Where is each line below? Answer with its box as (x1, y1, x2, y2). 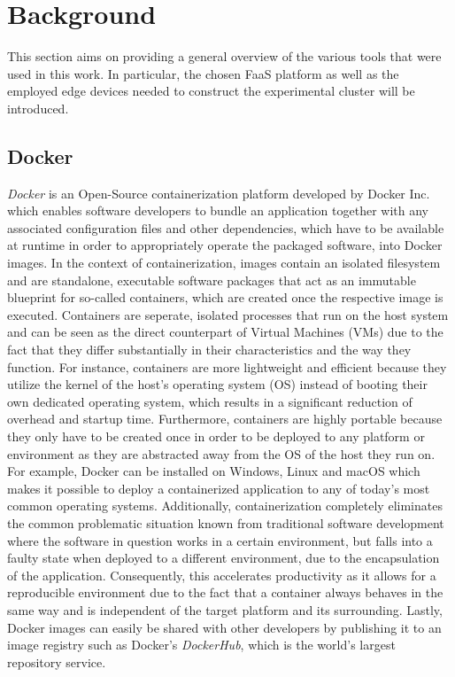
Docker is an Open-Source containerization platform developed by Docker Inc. (7, 183, 430, 202)
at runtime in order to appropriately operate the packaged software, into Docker (7, 236, 443, 254)
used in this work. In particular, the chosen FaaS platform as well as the (7, 64, 399, 82)
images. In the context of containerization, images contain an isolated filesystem (7, 253, 441, 272)
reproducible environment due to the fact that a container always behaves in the (7, 583, 443, 602)
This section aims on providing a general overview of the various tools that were (7, 47, 442, 66)
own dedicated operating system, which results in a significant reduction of (7, 392, 413, 410)
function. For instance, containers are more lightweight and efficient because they (7, 357, 447, 376)
